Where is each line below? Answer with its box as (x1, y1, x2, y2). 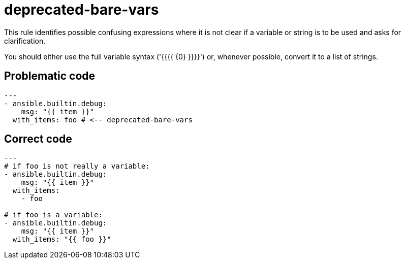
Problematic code (4, 70, 96, 83)
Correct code (4, 133, 72, 146)
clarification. (4, 36, 46, 45)
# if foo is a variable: (4, 211, 103, 219)
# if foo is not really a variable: (4, 162, 150, 171)
